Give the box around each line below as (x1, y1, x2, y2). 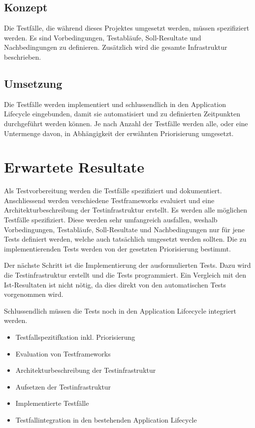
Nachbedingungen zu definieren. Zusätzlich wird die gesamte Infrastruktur (4, 42, 227, 52)
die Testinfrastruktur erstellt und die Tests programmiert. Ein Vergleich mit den (4, 270, 247, 280)
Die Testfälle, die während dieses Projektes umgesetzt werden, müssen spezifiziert (4, 23, 250, 33)
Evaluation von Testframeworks (15, 348, 111, 358)
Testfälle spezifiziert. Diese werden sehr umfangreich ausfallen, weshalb (4, 214, 218, 225)
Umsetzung (4, 75, 63, 91)
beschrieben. (4, 51, 41, 62)
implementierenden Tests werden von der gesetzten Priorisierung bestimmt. (4, 243, 231, 253)
